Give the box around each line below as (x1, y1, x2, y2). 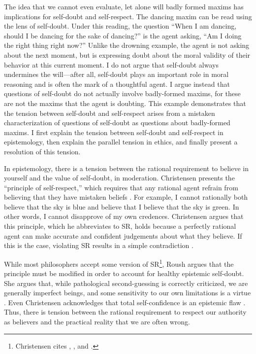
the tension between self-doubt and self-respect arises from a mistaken (4, 107, 215, 118)
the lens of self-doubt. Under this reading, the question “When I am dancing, (4, 21, 237, 31)
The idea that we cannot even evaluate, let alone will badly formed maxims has (4, 1, 244, 11)
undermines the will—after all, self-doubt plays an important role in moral (4, 69, 229, 79)
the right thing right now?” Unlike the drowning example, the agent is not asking (4, 40, 250, 50)
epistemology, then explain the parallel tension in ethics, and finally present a (4, 137, 238, 147)
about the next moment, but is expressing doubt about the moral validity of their (4, 49, 251, 60)
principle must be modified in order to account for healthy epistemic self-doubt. (4, 268, 244, 279)
